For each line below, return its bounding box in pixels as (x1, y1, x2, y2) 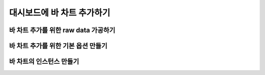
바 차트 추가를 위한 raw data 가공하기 (9, 26, 115, 34)
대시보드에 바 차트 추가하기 (9, 7, 110, 18)
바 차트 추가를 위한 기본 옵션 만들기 (9, 42, 107, 50)
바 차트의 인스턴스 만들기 (9, 57, 79, 66)
